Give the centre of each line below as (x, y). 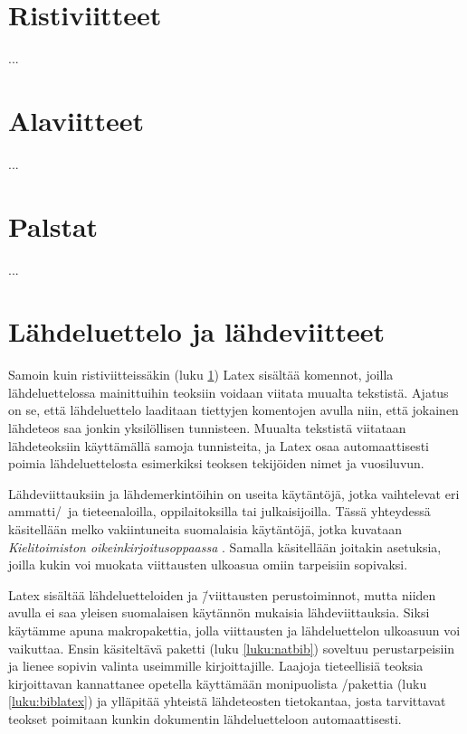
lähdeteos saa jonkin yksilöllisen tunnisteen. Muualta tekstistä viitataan (207, 428)
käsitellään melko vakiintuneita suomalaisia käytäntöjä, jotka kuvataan (205, 529)
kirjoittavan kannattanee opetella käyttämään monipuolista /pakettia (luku (218, 683)
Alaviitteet (76, 120)
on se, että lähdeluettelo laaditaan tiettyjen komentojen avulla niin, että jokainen (233, 410)
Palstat (53, 226)
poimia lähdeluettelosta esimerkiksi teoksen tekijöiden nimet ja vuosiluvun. (216, 463)
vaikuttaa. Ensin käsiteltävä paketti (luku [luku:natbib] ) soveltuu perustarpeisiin (232, 648)
